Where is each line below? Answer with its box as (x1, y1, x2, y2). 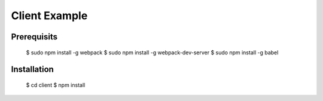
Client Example (11, 9, 88, 22)
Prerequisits (11, 32, 58, 42)
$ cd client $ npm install (26, 81, 86, 88)
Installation (11, 65, 54, 75)
